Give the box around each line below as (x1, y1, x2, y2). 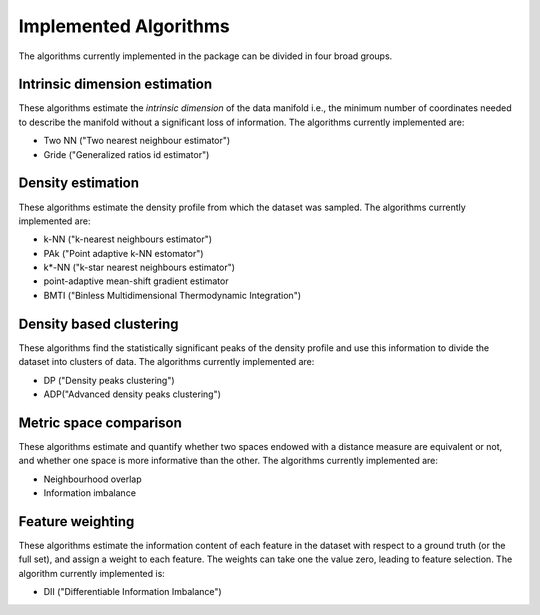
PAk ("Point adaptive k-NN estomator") (43, 247, 204, 259)
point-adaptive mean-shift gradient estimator (43, 275, 229, 287)
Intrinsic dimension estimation (18, 76, 213, 93)
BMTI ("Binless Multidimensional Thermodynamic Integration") (43, 289, 302, 301)
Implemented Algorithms (18, 15, 230, 37)
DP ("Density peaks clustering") (43, 374, 175, 386)
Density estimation (18, 175, 140, 192)
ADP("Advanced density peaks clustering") (43, 388, 222, 400)
